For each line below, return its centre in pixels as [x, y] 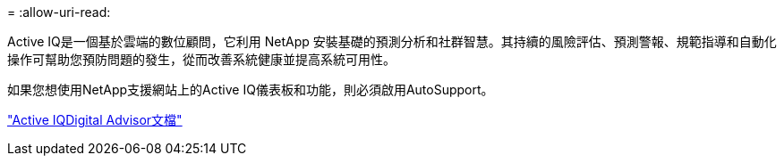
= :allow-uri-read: [59, 12]
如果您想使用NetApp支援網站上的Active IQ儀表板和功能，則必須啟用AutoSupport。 [251, 90]
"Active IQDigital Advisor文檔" [95, 120]
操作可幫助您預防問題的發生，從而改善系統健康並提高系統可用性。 [201, 59]
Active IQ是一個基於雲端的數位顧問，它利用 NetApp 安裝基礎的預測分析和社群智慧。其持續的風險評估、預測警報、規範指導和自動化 [392, 41]
